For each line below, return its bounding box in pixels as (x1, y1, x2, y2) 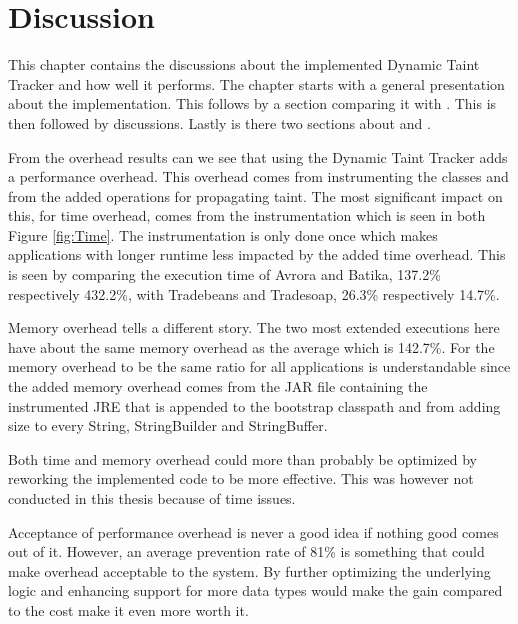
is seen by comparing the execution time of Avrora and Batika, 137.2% (8, 264, 441, 285)
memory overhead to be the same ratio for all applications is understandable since (8, 356, 511, 377)
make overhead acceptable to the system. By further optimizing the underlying (8, 560, 491, 581)
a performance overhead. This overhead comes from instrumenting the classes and (8, 166, 509, 187)
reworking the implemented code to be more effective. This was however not (8, 468, 474, 489)
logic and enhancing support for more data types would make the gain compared (8, 580, 503, 601)
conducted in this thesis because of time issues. (8, 488, 296, 508)
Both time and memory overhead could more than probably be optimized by (8, 448, 477, 469)
